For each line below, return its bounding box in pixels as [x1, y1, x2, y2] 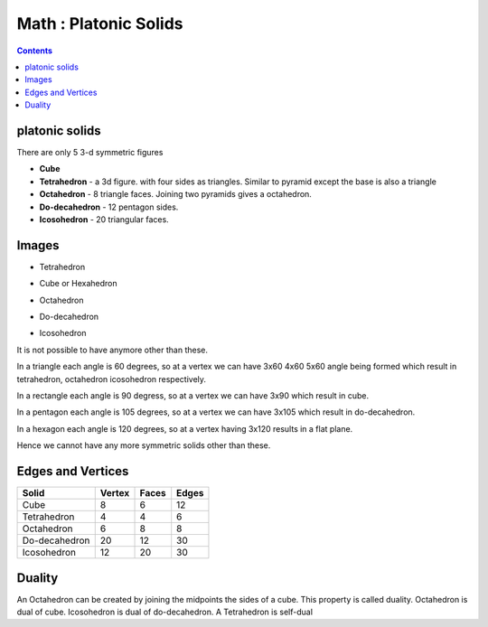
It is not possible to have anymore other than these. [16, 344, 208, 355]
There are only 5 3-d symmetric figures [16, 147, 164, 158]
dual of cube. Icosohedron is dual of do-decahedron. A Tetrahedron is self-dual [16, 606, 314, 617]
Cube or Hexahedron [39, 278, 117, 289]
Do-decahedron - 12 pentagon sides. [39, 201, 179, 212]
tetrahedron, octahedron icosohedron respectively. [16, 373, 207, 384]
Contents [16, 45, 53, 56]
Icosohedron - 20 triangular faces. [39, 213, 169, 225]
